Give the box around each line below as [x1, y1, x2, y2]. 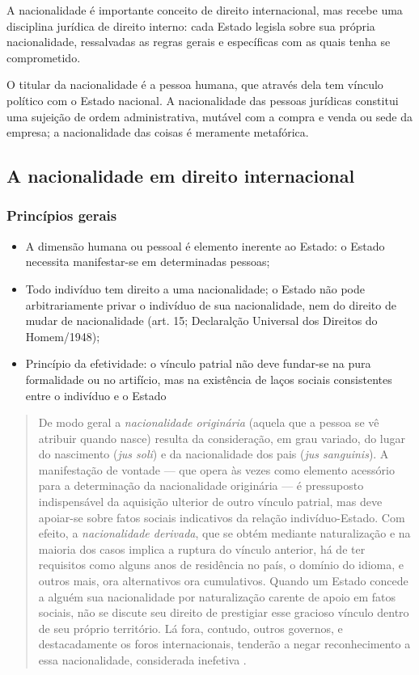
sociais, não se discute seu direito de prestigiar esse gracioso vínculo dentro [38, 604, 409, 621]
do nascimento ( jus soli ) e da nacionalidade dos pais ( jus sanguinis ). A [38, 445, 389, 462]
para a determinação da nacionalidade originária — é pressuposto [38, 477, 364, 494]
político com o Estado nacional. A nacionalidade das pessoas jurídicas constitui [6, 91, 399, 108]
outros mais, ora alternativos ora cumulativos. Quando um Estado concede [38, 572, 408, 589]
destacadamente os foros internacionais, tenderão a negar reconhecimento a [38, 635, 411, 652]
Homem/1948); [25, 327, 100, 344]
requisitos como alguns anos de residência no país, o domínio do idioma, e [38, 556, 404, 573]
